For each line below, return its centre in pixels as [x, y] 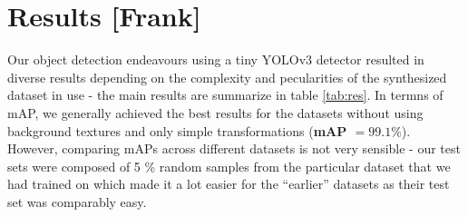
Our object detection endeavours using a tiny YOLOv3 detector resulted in [216, 59]
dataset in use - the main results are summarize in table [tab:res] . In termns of [225, 95]
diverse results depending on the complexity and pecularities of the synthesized [227, 77]
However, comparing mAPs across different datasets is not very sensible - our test [234, 148]
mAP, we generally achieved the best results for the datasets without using [215, 112]
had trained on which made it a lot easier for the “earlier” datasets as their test [229, 184]
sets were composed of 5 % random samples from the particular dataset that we [229, 166]
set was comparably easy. [77, 201]
